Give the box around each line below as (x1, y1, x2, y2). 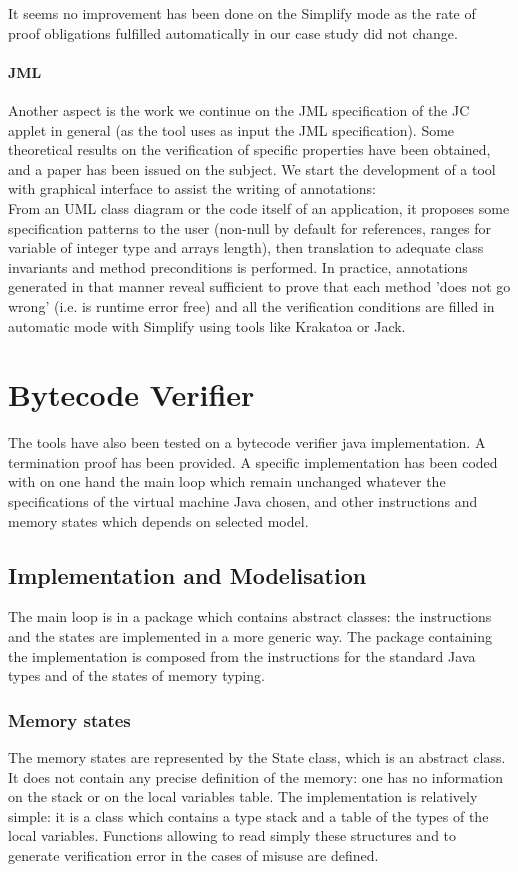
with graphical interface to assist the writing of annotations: (8, 178, 376, 199)
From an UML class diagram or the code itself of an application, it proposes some (8, 197, 510, 218)
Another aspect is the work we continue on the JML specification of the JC (8, 99, 470, 120)
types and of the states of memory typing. (8, 665, 265, 686)
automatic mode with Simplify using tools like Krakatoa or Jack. (8, 315, 406, 336)
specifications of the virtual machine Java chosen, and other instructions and (8, 491, 478, 512)
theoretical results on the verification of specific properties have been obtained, (8, 139, 491, 160)
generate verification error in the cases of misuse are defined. (8, 844, 379, 865)
